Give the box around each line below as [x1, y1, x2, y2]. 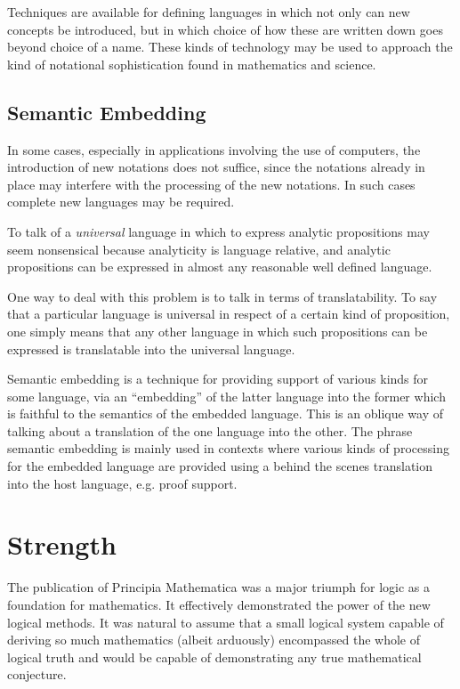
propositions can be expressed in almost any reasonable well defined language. [7, 257, 432, 276]
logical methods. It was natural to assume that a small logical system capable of [7, 612, 444, 631]
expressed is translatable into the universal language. [7, 339, 295, 358]
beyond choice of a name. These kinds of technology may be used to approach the [7, 37, 453, 56]
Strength [7, 526, 117, 563]
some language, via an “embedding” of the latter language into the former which [7, 386, 446, 405]
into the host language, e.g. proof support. [7, 474, 238, 492]
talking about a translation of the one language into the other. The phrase [7, 421, 413, 440]
